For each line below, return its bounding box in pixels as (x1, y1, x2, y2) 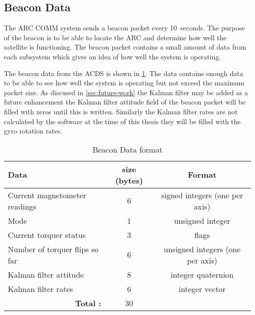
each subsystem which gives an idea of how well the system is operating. (4, 51, 221, 61)
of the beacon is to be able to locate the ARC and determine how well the (4, 32, 227, 42)
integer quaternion (171, 268, 234, 280)
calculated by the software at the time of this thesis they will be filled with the (4, 116, 241, 126)
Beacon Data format (92, 143, 163, 155)
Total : (75, 297, 102, 309)
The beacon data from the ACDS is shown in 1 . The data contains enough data (4, 68, 243, 78)
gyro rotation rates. (4, 126, 62, 136)
